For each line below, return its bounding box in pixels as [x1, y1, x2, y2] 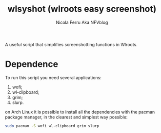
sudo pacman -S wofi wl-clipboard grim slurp [5, 123, 99, 128]
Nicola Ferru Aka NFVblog [56, 19, 108, 25]
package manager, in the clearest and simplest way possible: [5, 114, 128, 120]
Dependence [5, 59, 59, 70]
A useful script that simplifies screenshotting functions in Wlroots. [5, 41, 138, 47]
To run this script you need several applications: [5, 74, 101, 81]
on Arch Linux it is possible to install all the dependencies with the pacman [5, 109, 155, 115]
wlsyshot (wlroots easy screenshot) [7, 3, 157, 15]
